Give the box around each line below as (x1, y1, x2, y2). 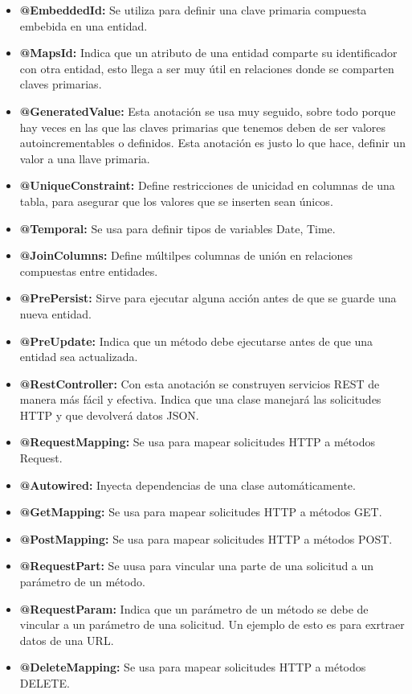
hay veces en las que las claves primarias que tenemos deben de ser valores (19, 118, 386, 135)
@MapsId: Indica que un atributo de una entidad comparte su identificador (19, 44, 398, 61)
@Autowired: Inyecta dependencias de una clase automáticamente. (19, 476, 356, 493)
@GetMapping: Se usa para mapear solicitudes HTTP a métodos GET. (19, 503, 382, 520)
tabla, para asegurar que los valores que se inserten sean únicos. (19, 192, 333, 209)
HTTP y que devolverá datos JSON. (19, 406, 199, 423)
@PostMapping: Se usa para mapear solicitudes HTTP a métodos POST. (19, 530, 393, 547)
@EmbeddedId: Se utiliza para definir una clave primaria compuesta (19, 2, 367, 18)
